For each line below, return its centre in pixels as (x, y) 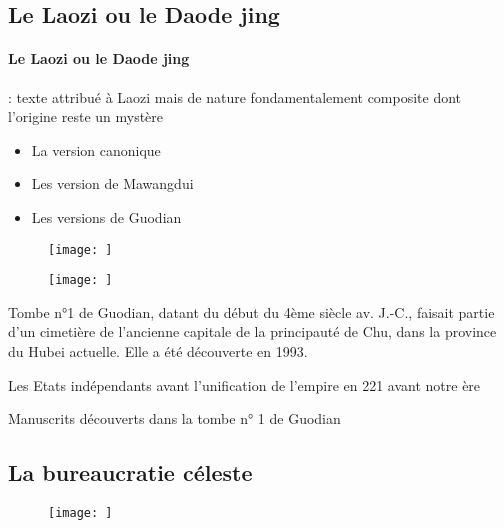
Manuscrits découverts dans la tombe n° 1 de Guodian (174, 418)
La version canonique (96, 149)
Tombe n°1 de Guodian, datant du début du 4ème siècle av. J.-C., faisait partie (251, 311)
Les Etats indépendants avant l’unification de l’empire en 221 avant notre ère (244, 384)
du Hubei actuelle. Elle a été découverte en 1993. (158, 351)
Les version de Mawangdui (112, 183)
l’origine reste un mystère (86, 116)
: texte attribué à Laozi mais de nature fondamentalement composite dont (235, 96)
